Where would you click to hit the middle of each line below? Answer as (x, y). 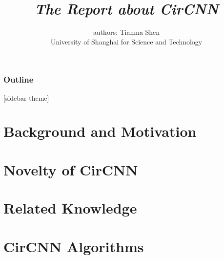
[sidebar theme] (26, 97)
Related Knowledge (70, 208)
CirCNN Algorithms (74, 246)
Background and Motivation (100, 131)
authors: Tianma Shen (126, 32)
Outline (19, 79)
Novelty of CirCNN (71, 169)
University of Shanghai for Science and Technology (126, 41)
